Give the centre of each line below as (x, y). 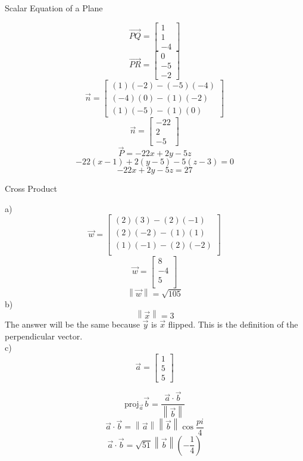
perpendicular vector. (44, 336)
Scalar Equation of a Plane (54, 8)
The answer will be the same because (72, 324)
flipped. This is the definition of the (233, 324)
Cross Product (31, 189)
